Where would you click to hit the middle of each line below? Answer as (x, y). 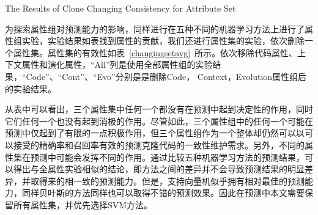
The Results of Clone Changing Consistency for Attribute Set (120, 8)
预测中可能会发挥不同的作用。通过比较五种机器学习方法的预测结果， (167, 157)
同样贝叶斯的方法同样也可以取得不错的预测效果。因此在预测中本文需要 (163, 193)
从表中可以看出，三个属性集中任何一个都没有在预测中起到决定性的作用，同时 (159, 109)
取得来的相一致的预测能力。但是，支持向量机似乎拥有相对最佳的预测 (167, 180)
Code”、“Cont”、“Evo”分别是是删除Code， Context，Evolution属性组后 (166, 76)
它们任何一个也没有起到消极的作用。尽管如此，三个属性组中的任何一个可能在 (159, 121)
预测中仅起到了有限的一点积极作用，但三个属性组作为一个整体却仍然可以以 (155, 133)
